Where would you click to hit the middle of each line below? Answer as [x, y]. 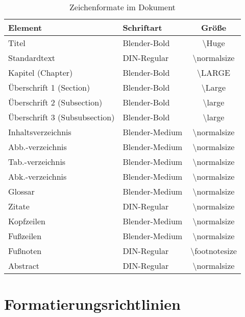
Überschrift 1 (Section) [49, 87]
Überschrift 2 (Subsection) [55, 102]
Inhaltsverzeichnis [40, 132]
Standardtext [32, 58]
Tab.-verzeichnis [37, 162]
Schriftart [142, 27]
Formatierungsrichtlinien [92, 304]
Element [25, 27]
